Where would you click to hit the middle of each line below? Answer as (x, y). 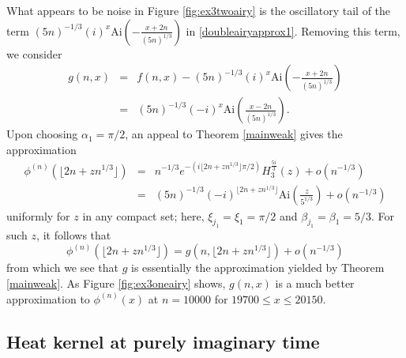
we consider (34, 53)
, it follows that (74, 235)
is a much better (315, 283)
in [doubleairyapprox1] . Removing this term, (293, 30)
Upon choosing (42, 134)
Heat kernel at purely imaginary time (163, 341)
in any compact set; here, (143, 215)
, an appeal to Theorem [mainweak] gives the (234, 134)
